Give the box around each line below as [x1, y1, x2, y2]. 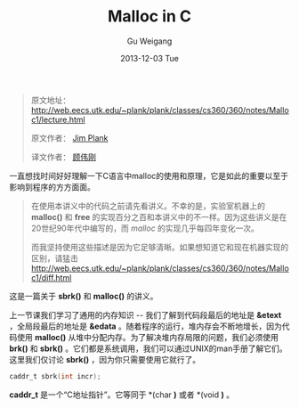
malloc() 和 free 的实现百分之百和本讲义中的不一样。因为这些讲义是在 [30, 211, 287, 222]
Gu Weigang [126, 36, 173, 46]
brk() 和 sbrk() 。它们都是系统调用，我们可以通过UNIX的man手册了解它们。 [9, 343, 287, 354]
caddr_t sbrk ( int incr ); [9, 371, 101, 380]
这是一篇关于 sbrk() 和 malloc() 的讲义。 [9, 290, 158, 301]
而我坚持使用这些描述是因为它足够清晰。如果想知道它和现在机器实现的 [30, 241, 289, 252]
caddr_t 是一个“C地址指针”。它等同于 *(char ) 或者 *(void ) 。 [9, 389, 234, 400]
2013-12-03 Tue [119, 53, 180, 63]
